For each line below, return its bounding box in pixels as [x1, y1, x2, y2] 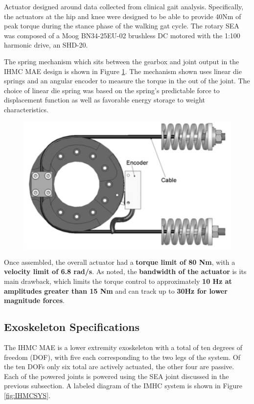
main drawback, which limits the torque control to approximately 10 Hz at [4, 276, 232, 286]
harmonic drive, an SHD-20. [4, 40, 88, 50]
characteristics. [4, 104, 48, 114]
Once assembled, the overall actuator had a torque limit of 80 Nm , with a [4, 256, 235, 267]
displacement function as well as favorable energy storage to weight [4, 95, 206, 105]
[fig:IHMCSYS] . [4, 390, 50, 401]
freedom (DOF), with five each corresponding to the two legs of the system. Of [4, 352, 240, 362]
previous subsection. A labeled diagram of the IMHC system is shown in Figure [4, 380, 242, 391]
